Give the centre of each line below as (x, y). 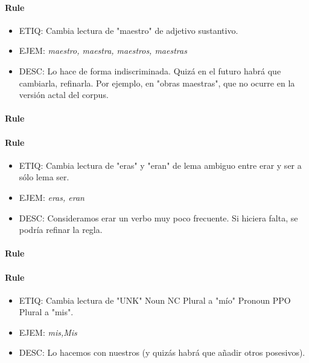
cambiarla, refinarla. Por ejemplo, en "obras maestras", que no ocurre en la (157, 83)
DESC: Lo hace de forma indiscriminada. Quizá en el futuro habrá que (150, 70)
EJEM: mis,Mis (48, 332)
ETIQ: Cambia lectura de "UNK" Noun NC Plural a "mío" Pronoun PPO (155, 300)
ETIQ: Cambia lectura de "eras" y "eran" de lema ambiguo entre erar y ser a (160, 165)
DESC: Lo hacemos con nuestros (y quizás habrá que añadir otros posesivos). (162, 352)
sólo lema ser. (44, 177)
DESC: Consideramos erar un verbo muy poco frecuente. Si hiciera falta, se (158, 217)
